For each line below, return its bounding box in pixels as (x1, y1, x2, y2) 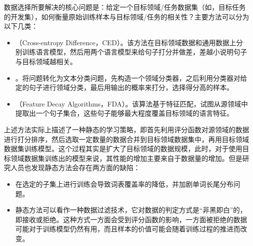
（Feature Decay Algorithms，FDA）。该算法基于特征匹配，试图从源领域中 (15, 98, 248, 108)
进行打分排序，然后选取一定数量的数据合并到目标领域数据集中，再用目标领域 (4, 134, 249, 144)
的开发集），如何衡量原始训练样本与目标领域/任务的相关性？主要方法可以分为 (4, 11, 249, 21)
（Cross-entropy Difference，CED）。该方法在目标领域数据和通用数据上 (15, 37, 236, 47)
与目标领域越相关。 (15, 56, 77, 66)
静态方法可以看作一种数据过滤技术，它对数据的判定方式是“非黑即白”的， (15, 205, 247, 215)
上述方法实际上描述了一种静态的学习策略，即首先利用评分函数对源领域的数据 (4, 124, 249, 134)
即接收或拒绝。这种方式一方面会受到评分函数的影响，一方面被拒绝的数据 (15, 214, 247, 224)
